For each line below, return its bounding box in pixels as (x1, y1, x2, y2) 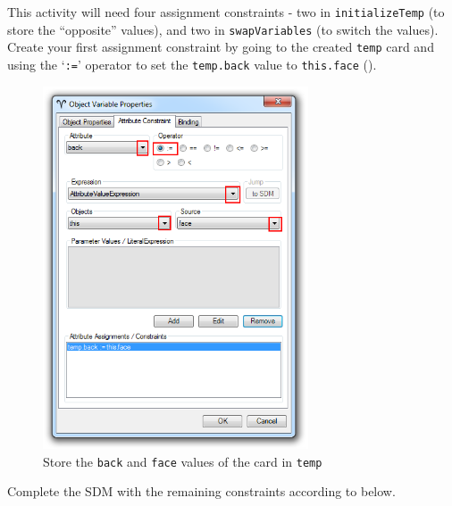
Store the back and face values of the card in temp (43, 452, 322, 470)
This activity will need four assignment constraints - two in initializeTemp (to (7, 3, 445, 21)
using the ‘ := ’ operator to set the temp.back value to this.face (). (7, 54, 377, 73)
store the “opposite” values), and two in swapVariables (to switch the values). (7, 20, 439, 38)
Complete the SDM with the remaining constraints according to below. (7, 482, 396, 501)
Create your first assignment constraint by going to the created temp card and (7, 37, 434, 56)
